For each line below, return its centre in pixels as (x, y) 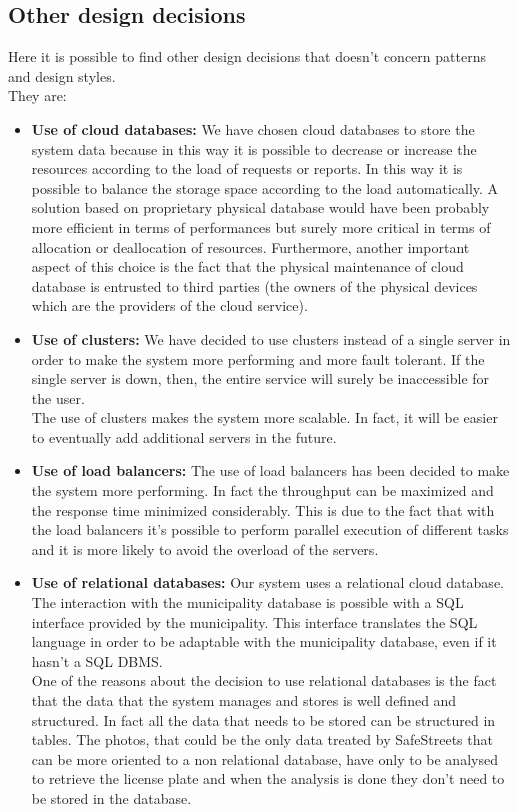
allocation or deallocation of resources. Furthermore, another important (250, 246)
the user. (58, 397)
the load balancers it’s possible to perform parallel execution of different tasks (270, 529)
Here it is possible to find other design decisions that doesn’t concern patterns (247, 56)
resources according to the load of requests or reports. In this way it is (247, 168)
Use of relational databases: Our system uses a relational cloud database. (267, 582)
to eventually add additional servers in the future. (184, 436)
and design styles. (62, 75)
